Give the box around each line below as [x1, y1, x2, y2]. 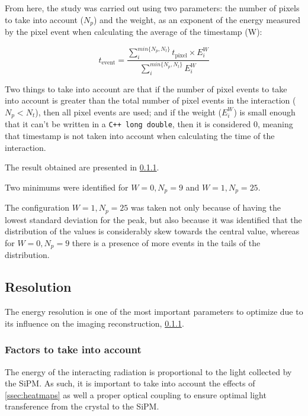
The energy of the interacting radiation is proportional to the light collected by [5, 365, 292, 378]
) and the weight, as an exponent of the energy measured [93, 13, 301, 25]
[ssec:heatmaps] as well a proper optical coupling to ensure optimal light [5, 388, 267, 401]
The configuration [5, 201, 69, 214]
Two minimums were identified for [5, 180, 129, 193]
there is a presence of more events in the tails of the [72, 236, 261, 249]
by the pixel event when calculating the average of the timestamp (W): [5, 25, 262, 38]
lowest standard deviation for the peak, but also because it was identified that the [5, 213, 302, 225]
